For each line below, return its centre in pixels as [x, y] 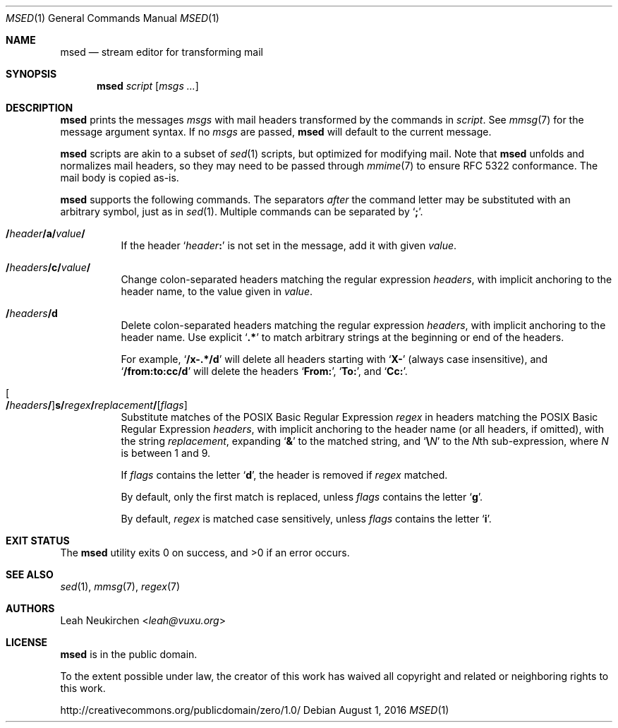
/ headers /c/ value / [48, 267]
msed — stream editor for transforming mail [162, 52]
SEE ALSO [30, 574]
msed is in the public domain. [129, 654]
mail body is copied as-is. [120, 178]
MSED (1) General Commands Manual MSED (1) [113, 18]
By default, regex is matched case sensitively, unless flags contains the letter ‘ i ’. [306, 519]
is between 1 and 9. [165, 453]
